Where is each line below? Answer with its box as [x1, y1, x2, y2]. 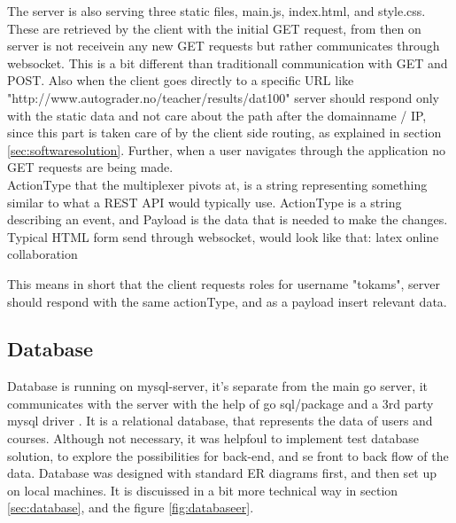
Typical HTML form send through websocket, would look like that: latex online [7, 227, 439, 246]
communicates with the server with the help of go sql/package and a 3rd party [7, 394, 434, 412]
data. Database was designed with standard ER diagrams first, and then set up [7, 464, 437, 482]
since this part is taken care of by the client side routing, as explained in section [7, 123, 442, 142]
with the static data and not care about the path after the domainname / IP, [7, 105, 427, 124]
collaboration [7, 245, 78, 263]
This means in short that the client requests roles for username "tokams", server [7, 274, 440, 293]
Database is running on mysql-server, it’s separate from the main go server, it [7, 377, 429, 395]
